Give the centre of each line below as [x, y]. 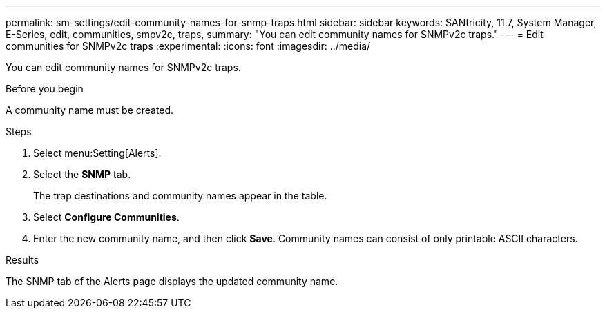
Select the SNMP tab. [82, 174]
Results [22, 260]
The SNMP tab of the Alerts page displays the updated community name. [172, 281]
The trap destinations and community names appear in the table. [180, 196]
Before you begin [45, 89]
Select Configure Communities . [106, 217]
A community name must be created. [90, 110]
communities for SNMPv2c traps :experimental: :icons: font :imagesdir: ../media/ [188, 46]
